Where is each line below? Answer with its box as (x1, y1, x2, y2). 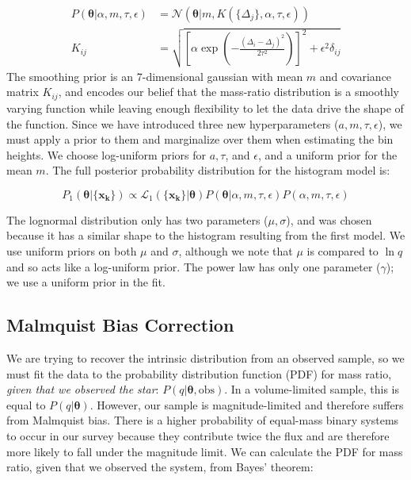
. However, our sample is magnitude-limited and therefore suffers (89, 396, 404, 413)
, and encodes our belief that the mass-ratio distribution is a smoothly (58, 83, 399, 100)
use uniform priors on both (6, 243, 137, 259)
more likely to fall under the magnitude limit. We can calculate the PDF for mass (6, 443, 403, 459)
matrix (6, 83, 39, 100)
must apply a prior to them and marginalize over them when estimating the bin (6, 131, 394, 148)
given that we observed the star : (6, 381, 159, 397)
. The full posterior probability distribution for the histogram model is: (45, 162, 390, 179)
